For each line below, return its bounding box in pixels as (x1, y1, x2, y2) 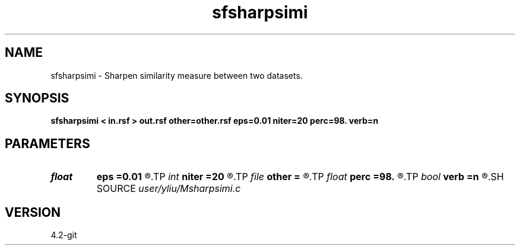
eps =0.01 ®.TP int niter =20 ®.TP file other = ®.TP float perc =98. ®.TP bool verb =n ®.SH (96, 171, 504, 183)
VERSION (5, 204, 61, 220)
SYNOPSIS (5, 91, 69, 106)
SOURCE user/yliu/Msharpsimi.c (96, 182, 241, 195)
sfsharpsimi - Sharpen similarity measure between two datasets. (50, 70, 303, 81)
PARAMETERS (5, 136, 90, 151)
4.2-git (50, 230, 77, 241)
